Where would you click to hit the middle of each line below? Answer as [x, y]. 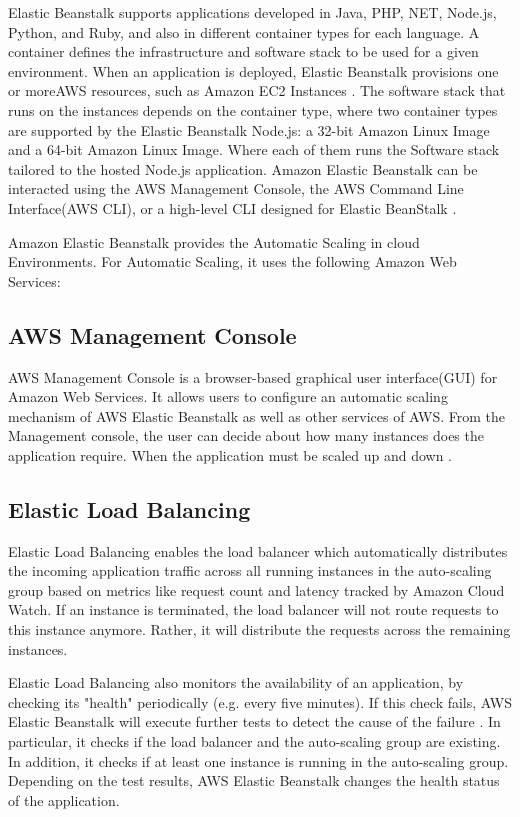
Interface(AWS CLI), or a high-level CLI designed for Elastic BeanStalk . [232, 207]
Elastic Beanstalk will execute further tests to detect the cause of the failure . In [254, 721]
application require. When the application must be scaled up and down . [230, 454]
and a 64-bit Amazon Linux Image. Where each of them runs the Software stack [254, 149]
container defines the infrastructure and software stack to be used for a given [243, 51]
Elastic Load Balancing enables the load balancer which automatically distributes [258, 550]
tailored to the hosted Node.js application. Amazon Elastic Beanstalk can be [243, 168]
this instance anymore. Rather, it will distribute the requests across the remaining [259, 629]
